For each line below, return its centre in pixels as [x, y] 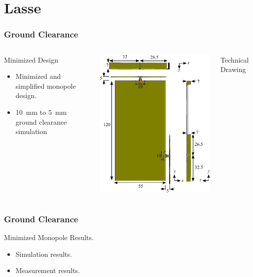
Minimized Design [31, 59]
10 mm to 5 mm [41, 112]
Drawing [233, 69]
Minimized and [38, 76]
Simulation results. [44, 254]
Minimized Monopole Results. [49, 237]
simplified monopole [46, 86]
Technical [235, 59]
